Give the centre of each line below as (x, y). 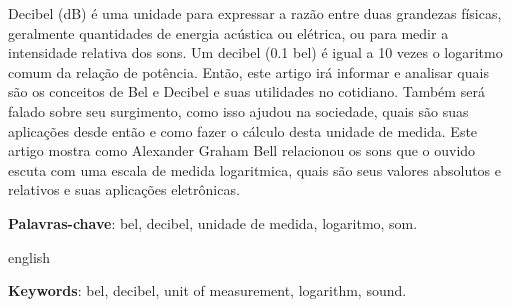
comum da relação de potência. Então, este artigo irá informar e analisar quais (248, 71)
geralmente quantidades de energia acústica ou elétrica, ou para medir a (228, 32)
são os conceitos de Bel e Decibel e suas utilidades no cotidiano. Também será (246, 91)
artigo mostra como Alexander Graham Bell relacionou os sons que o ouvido (242, 150)
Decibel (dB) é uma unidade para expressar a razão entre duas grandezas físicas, (255, 13)
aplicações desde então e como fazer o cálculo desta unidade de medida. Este (243, 130)
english (29, 256)
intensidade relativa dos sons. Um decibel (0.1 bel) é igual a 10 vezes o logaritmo (255, 52)
